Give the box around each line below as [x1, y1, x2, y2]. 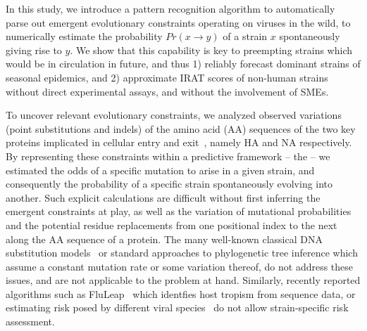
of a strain [223, 29, 268, 44]
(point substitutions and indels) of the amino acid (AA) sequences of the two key [6, 121, 356, 136]
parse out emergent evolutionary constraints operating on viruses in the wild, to [6, 15, 351, 30]
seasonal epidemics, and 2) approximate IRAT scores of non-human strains [6, 70, 328, 84]
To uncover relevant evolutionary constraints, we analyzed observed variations [6, 108, 342, 122]
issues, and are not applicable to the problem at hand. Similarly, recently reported [6, 273, 361, 287]
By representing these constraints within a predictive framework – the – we [6, 148, 330, 163]
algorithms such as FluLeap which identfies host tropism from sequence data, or [6, 286, 356, 301]
